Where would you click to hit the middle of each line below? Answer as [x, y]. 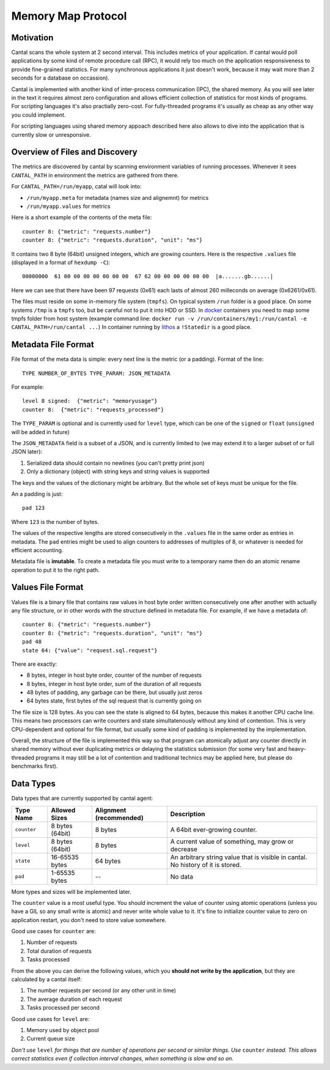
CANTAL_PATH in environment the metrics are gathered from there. [95, 175]
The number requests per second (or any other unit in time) [101, 991]
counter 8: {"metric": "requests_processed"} [93, 409]
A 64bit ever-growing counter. [214, 830]
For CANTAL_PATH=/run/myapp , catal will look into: [76, 186]
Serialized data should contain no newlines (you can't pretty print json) [116, 463]
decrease [184, 849]
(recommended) [119, 817]
